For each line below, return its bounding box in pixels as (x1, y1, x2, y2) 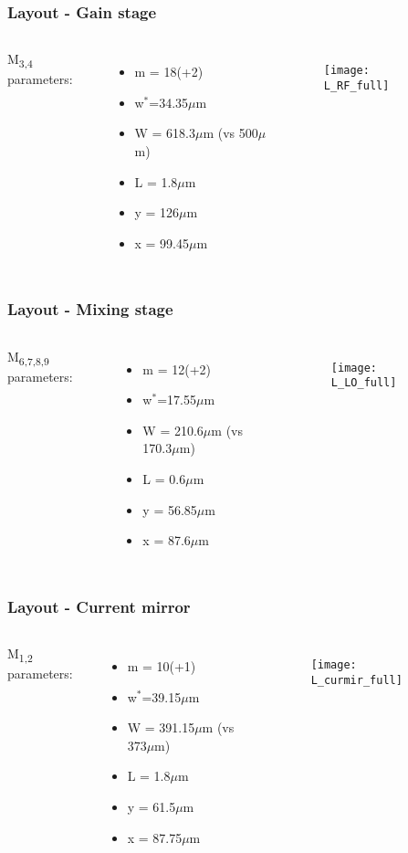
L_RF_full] (323, 79, 390, 92)
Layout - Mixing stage (7, 298, 173, 321)
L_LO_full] (330, 376, 397, 390)
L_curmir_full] (310, 673, 403, 687)
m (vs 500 (203, 123, 258, 142)
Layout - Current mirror (7, 595, 191, 617)
